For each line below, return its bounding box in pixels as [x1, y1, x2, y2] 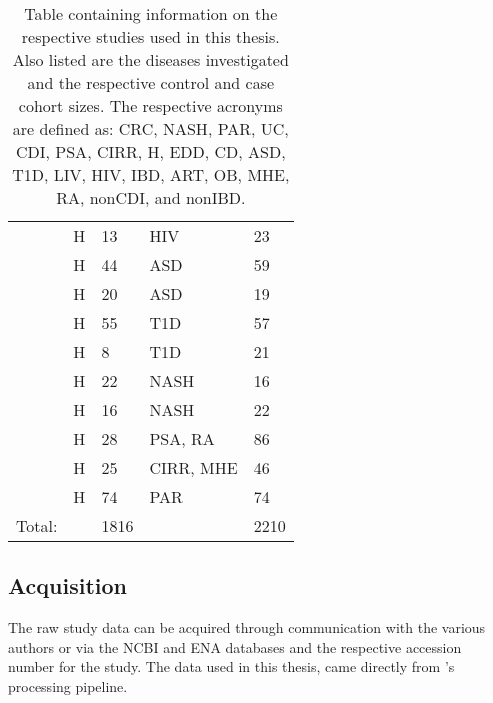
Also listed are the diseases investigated [12, 48, 289, 71]
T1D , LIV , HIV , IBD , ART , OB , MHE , [12, 163, 290, 186]
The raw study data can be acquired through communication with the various [8, 617, 486, 638]
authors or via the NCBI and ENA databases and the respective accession [8, 636, 462, 657]
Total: [16, 514, 58, 537]
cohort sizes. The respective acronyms [18, 94, 283, 117]
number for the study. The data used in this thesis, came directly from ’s [8, 656, 455, 677]
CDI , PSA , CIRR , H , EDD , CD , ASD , [15, 140, 286, 163]
